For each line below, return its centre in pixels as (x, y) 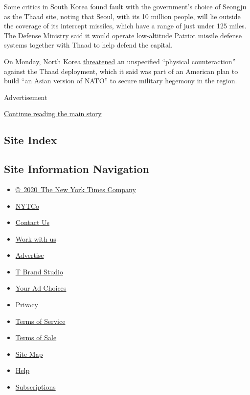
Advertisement (26, 97)
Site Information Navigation (77, 169)
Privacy (27, 305)
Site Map (29, 354)
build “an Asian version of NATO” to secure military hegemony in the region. (121, 81)
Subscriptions (35, 387)
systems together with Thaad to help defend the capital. (88, 45)
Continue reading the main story (53, 113)
